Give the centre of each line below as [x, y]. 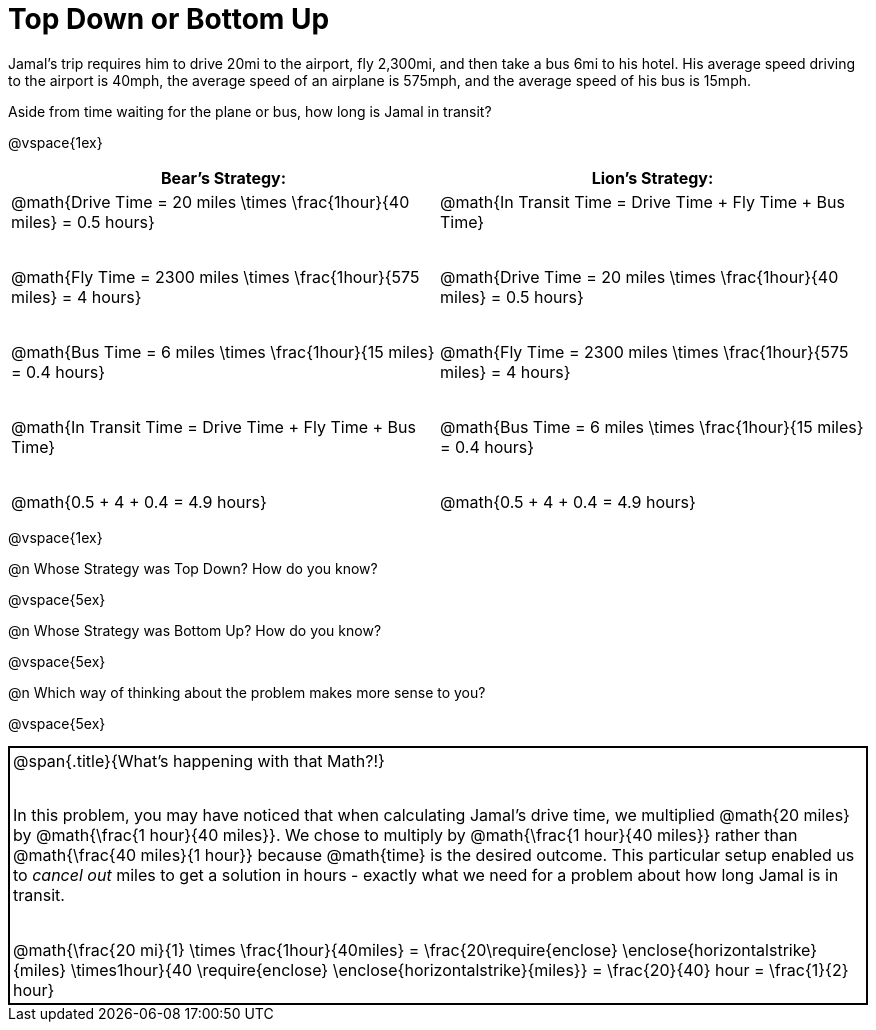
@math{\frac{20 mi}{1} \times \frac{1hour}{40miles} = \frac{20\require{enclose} [315, 950]
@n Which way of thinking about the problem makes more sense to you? [247, 692]
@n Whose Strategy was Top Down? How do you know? [193, 568]
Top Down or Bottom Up [169, 19]
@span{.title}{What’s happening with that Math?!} [199, 760]
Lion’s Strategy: [652, 177]
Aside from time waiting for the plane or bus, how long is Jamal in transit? [250, 111]
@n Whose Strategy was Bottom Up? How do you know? [195, 630]
